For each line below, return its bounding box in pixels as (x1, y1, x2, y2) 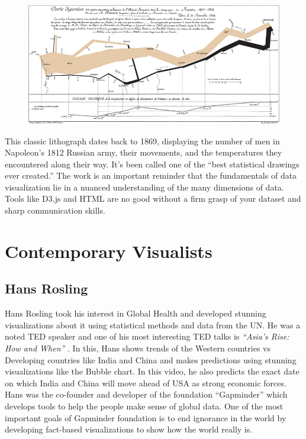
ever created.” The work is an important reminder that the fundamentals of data (5, 169, 297, 182)
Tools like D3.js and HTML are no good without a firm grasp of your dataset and (5, 192, 301, 205)
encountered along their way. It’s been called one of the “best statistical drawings (5, 157, 299, 170)
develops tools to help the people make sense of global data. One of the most (5, 400, 284, 412)
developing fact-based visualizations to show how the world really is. (5, 423, 253, 435)
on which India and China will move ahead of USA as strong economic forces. (5, 376, 286, 389)
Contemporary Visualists (5, 238, 212, 263)
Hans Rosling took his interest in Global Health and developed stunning (5, 307, 266, 319)
